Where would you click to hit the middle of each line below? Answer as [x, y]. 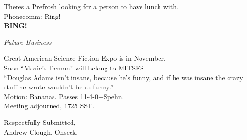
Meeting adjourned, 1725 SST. [49, 106]
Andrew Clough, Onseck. [41, 131]
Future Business [28, 42]
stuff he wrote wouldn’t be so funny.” [59, 87]
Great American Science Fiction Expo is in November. [85, 58]
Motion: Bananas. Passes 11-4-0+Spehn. [64, 96]
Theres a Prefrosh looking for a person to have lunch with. [91, 6]
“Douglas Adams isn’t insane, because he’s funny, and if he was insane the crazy [123, 77]
